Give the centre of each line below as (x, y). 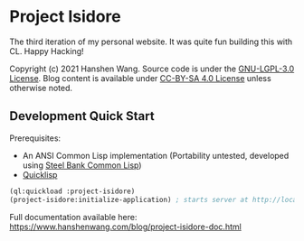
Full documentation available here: (73, 217)
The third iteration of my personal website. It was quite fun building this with (151, 42)
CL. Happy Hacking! (47, 51)
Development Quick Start (82, 116)
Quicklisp (40, 174)
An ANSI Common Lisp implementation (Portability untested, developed (156, 155)
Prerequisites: (35, 138)
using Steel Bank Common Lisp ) (82, 165)
